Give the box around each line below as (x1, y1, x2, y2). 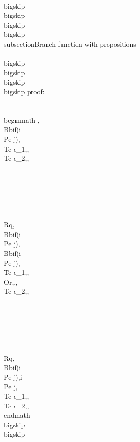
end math (4, 410, 30, 420)
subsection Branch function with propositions (4, 38, 136, 49)
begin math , (4, 115, 40, 125)
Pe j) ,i (4, 372, 22, 382)
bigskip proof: (4, 86, 45, 96)
